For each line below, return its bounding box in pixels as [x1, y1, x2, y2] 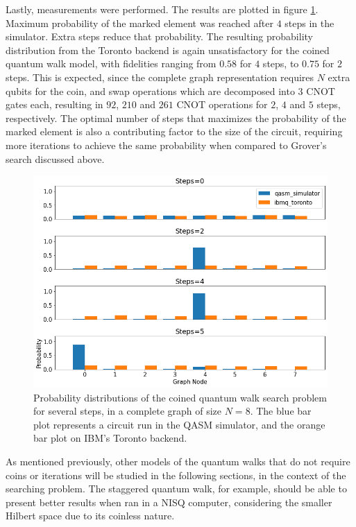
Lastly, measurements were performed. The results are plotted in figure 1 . [6, 2, 319, 16]
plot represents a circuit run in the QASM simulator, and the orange [33, 417, 325, 431]
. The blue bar [250, 404, 312, 418]
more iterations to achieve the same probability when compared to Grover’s [6, 137, 327, 152]
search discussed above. [6, 151, 105, 166]
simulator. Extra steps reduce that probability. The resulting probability [6, 29, 313, 44]
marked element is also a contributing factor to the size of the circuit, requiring [6, 124, 343, 139]
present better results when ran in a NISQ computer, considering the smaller [6, 494, 332, 509]
